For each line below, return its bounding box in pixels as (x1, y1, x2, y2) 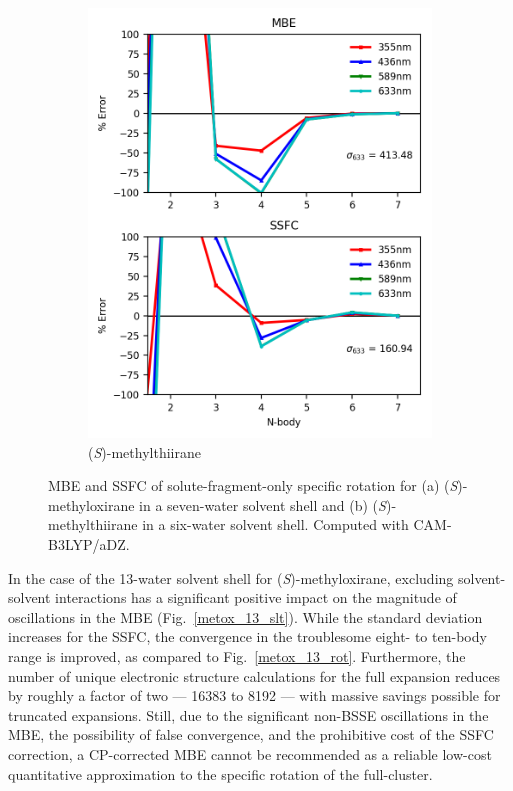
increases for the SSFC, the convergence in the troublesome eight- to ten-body (8, 626, 487, 647)
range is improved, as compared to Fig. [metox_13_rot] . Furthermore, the (8, 645, 466, 666)
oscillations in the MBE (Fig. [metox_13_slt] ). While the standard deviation (8, 606, 483, 627)
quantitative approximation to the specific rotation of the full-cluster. (8, 763, 433, 784)
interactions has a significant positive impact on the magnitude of (55, 587, 457, 608)
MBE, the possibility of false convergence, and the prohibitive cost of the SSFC (8, 724, 494, 745)
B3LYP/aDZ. (48, 533, 130, 554)
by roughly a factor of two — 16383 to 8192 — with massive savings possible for (8, 685, 501, 706)
